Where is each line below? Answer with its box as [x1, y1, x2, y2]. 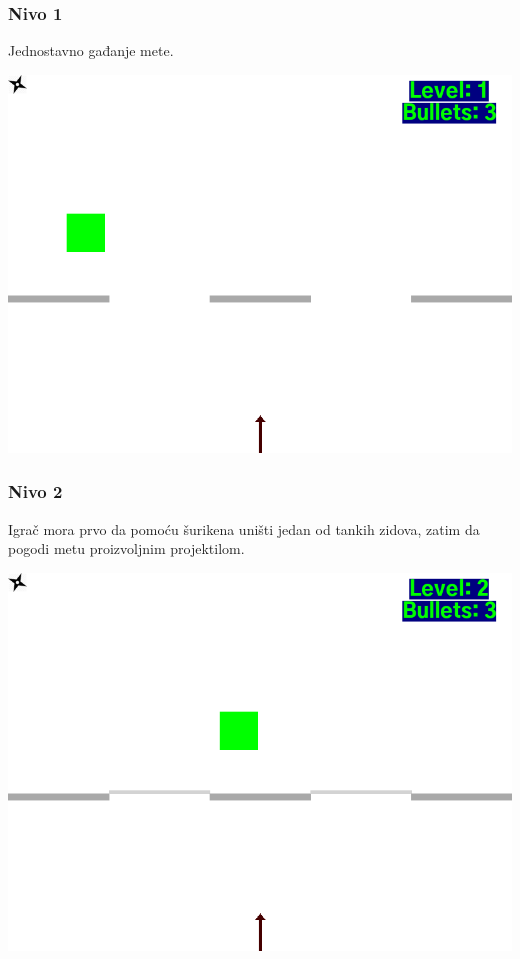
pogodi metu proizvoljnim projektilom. [8, 538, 245, 559]
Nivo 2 [8, 479, 63, 504]
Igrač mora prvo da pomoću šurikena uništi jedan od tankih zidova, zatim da [8, 518, 480, 539]
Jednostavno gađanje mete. [8, 40, 174, 61]
